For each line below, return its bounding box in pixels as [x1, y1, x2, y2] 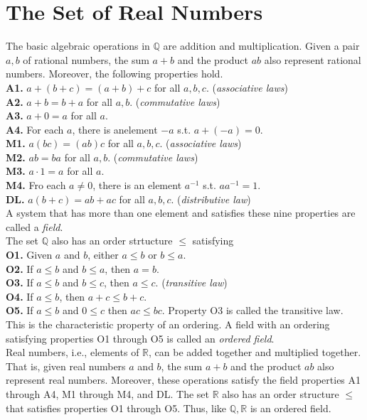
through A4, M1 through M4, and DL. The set [6, 386, 210, 401]
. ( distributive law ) [171, 191, 251, 206]
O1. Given [6, 247, 53, 262]
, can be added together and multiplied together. [149, 345, 361, 360]
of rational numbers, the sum [23, 52, 149, 67]
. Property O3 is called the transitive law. [161, 303, 344, 318]
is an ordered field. [250, 400, 331, 415]
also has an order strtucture [51, 233, 173, 248]
